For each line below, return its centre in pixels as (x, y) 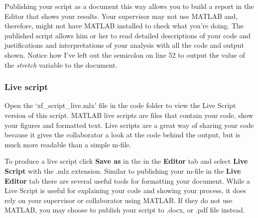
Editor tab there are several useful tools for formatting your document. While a (128, 180)
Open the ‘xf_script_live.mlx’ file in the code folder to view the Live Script (120, 105)
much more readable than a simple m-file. (68, 144)
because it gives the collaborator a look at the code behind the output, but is (123, 135)
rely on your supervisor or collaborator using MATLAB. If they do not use (119, 200)
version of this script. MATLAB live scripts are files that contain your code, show (129, 115)
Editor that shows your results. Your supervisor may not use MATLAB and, (121, 16)
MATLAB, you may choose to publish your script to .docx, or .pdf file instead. (125, 210)
